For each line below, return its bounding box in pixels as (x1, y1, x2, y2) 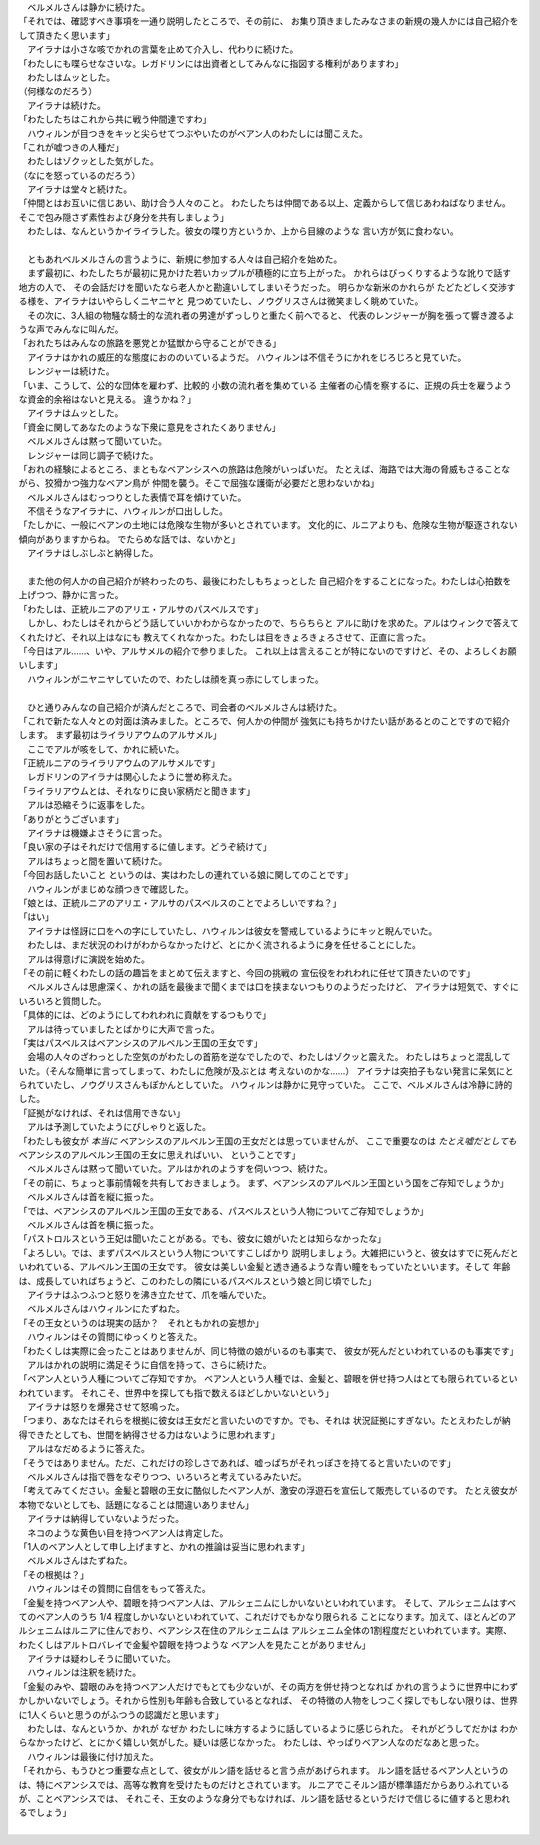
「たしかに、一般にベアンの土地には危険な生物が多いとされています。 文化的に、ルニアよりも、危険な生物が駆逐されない (18, 519, 519, 531)
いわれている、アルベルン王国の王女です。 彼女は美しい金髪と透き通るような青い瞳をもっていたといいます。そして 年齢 (18, 1261, 511, 1273)
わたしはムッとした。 (26, 71, 115, 83)
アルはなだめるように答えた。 (26, 1443, 150, 1455)
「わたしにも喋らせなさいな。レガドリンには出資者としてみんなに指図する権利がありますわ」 (18, 57, 404, 69)
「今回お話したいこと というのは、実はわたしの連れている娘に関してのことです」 (18, 869, 354, 881)
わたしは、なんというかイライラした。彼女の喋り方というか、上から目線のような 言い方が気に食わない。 (26, 225, 459, 237)
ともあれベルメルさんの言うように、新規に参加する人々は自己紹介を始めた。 (26, 253, 343, 265)
